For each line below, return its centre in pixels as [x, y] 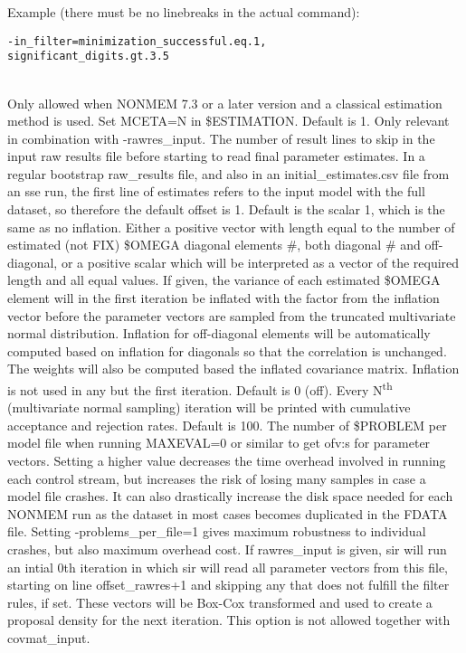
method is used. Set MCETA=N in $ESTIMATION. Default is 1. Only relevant [228, 121]
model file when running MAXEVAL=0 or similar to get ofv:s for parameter [219, 443]
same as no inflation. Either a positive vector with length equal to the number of [231, 227]
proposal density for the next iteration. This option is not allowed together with [229, 620]
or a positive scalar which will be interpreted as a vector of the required [260, 262]
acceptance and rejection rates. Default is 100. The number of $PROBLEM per [227, 425]
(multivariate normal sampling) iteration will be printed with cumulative [209, 407]
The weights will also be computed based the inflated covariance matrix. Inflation [233, 369]
